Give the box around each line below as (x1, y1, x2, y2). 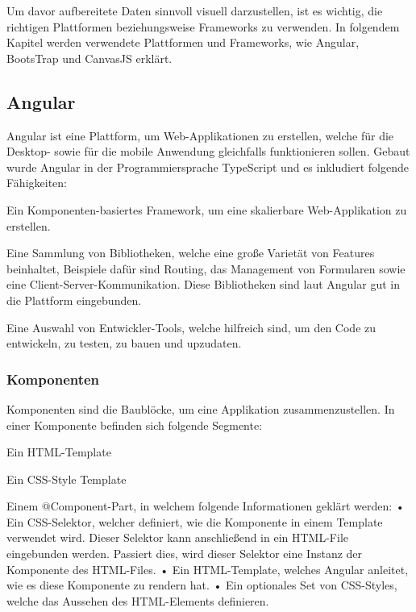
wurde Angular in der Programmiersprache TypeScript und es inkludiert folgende (6, 158, 409, 175)
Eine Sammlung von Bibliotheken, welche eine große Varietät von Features (6, 244, 375, 261)
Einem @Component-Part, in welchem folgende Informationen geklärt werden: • (6, 498, 405, 514)
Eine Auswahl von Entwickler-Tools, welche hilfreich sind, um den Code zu (6, 318, 376, 335)
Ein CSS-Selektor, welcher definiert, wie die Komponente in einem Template (6, 513, 383, 530)
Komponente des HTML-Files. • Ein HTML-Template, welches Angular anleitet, (6, 560, 409, 577)
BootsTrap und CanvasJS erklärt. (6, 49, 173, 66)
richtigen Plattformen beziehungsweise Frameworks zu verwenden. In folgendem (6, 18, 400, 35)
